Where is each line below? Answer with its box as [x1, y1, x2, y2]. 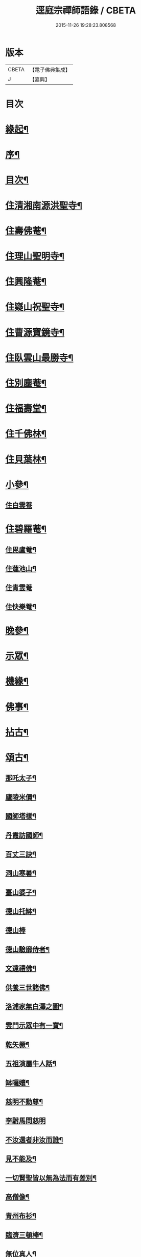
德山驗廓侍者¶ [5, 945, 50, 954]
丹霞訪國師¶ [5, 831, 43, 840]
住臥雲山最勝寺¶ [5, 352, 74, 364]
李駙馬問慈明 [5, 1116, 46, 1125]
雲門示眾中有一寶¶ [5, 1021, 63, 1030]
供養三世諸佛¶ [5, 983, 50, 992]
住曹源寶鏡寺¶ [5, 327, 65, 338]
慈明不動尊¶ [5, 1097, 43, 1106]
